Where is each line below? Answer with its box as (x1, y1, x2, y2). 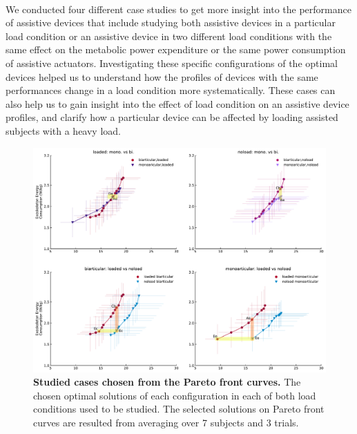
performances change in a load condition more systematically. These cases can (6, 83, 336, 97)
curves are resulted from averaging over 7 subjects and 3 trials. (33, 415, 299, 429)
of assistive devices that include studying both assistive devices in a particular (6, 15, 336, 30)
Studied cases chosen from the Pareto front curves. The (33, 375, 301, 389)
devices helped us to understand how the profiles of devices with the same (6, 69, 318, 84)
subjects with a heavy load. (6, 123, 121, 138)
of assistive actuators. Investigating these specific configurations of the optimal (6, 55, 338, 70)
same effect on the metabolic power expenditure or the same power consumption (6, 42, 346, 57)
